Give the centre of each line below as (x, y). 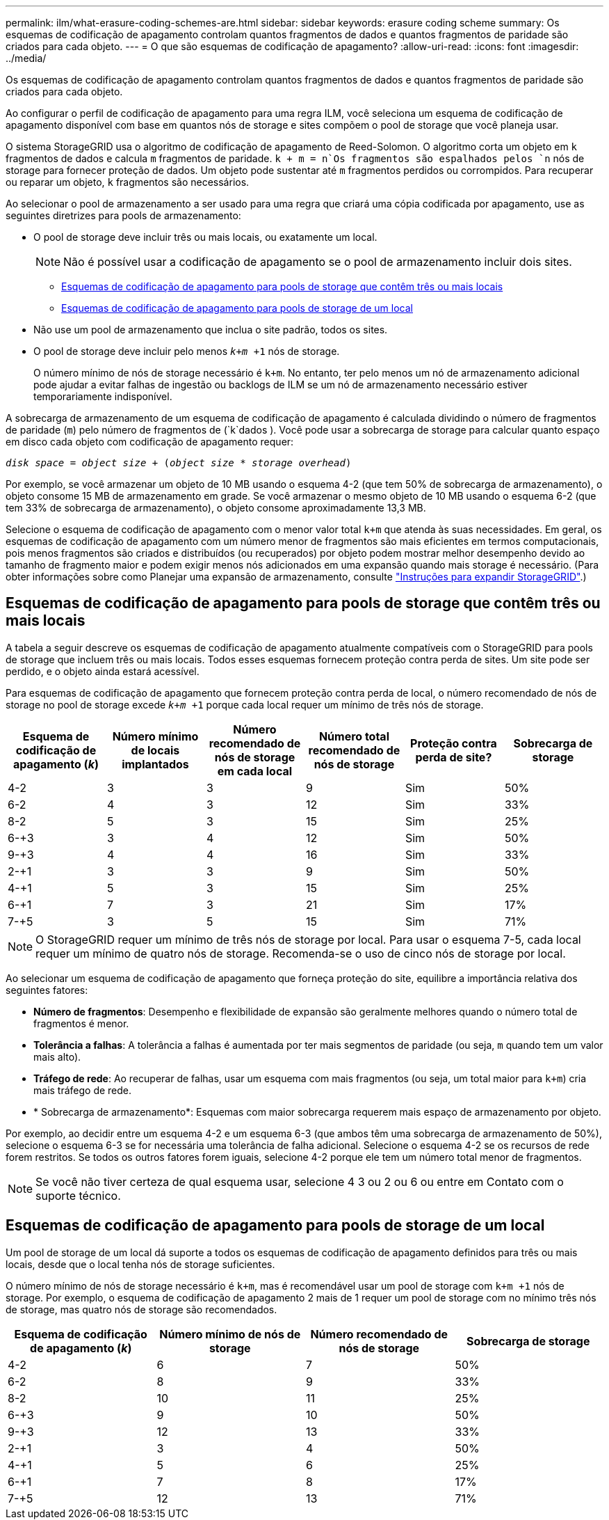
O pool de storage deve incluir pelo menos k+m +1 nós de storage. (187, 351)
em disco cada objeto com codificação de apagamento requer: (150, 442)
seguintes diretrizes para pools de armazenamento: (123, 215)
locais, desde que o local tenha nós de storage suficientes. (140, 1264)
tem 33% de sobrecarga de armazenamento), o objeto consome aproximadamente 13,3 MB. (216, 508)
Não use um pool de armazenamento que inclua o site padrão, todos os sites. (211, 330)
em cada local (255, 771)
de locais (155, 750)
